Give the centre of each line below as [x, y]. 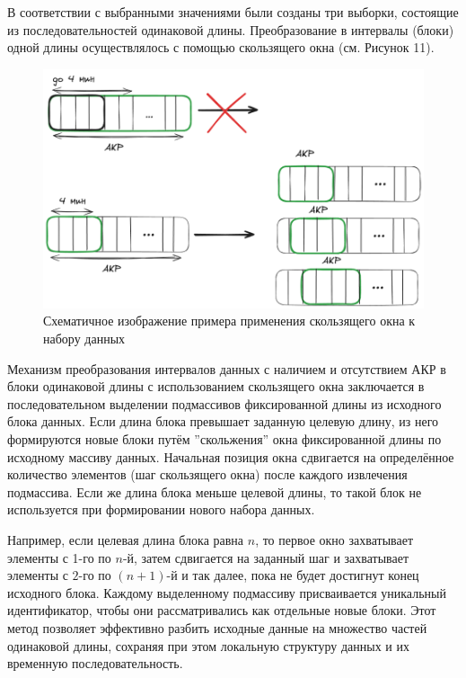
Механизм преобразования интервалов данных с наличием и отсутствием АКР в [227, 368]
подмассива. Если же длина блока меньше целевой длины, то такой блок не [215, 491]
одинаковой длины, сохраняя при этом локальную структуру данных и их [208, 645]
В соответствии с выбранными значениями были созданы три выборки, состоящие [233, 12]
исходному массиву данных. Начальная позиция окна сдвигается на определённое [231, 456]
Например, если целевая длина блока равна [126, 539]
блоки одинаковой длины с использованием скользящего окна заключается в [216, 386]
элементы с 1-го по [59, 557]
